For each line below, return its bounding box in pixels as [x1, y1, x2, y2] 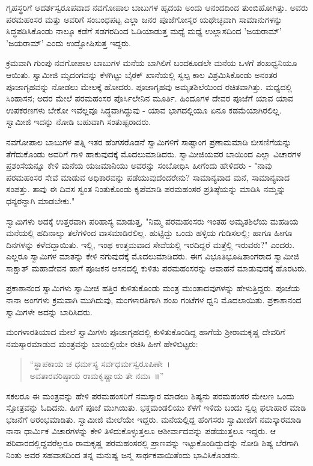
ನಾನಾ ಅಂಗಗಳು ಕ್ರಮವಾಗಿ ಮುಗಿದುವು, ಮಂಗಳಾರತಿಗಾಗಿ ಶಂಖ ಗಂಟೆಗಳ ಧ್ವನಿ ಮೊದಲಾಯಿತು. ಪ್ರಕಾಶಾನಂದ [6, 294, 302, 306]
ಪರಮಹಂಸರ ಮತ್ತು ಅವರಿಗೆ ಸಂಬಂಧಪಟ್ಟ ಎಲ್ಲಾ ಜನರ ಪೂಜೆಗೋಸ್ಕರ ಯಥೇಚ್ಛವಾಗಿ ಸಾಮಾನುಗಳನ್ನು [6, 13, 282, 25]
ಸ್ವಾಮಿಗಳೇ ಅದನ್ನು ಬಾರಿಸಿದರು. [6, 305, 93, 318]
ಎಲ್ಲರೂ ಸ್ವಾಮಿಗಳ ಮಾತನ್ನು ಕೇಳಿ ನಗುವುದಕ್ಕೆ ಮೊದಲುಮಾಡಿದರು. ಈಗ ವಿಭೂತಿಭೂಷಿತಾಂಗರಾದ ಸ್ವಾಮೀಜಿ [6, 250, 299, 262]
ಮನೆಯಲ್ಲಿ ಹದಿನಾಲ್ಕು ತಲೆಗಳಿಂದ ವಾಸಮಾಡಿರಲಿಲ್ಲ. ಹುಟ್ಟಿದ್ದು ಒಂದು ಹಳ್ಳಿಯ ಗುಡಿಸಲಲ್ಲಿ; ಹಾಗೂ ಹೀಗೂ [6, 226, 293, 239]
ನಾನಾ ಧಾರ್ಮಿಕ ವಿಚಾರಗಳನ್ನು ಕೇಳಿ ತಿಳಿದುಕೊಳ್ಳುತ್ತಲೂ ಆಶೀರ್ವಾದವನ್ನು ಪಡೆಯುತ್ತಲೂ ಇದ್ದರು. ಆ [6, 425, 276, 437]
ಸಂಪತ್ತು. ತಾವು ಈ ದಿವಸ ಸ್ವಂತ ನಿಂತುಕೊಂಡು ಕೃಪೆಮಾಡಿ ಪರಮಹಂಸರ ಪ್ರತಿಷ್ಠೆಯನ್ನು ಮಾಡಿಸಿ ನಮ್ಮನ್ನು [6, 183, 286, 195]
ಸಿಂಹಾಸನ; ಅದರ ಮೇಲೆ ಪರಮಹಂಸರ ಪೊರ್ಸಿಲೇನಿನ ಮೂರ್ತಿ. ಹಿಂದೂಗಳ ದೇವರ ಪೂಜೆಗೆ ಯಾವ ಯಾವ [6, 92, 294, 104]
